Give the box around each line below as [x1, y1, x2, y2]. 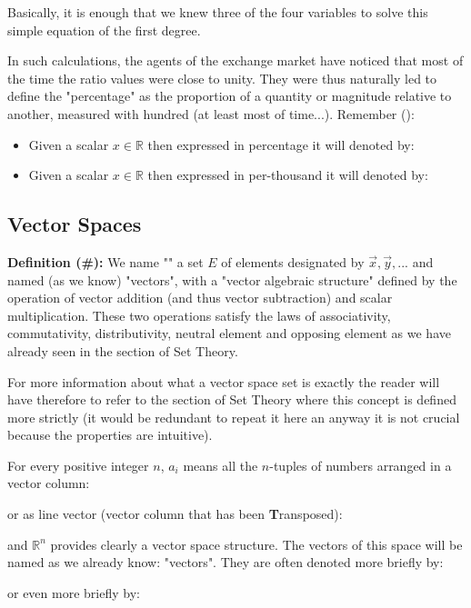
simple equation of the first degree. [7, 20, 201, 39]
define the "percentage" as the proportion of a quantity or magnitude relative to [7, 86, 452, 105]
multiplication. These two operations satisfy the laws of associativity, [7, 305, 391, 324]
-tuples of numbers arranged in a [269, 455, 452, 474]
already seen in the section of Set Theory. [7, 341, 238, 360]
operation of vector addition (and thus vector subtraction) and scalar [7, 288, 393, 307]
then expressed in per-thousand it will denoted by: [147, 165, 428, 184]
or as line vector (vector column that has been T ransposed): [7, 504, 343, 523]
